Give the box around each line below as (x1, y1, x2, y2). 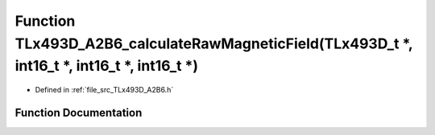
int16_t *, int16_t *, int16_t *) (14, 57, 199, 76)
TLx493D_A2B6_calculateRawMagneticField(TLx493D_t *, (14, 35, 413, 52)
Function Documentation (14, 105, 143, 120)
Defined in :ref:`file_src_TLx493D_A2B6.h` (35, 85, 174, 95)
